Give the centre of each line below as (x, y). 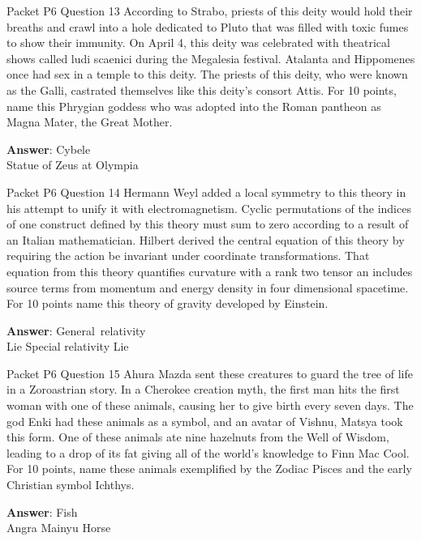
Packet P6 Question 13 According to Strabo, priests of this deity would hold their (210, 11)
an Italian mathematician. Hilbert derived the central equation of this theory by (206, 239)
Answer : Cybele (49, 149)
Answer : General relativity (76, 330)
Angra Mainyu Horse (59, 528)
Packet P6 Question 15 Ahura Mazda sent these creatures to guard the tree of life (210, 373)
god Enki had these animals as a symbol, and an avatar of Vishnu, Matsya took (205, 421)
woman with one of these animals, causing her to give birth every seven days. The (210, 405)
